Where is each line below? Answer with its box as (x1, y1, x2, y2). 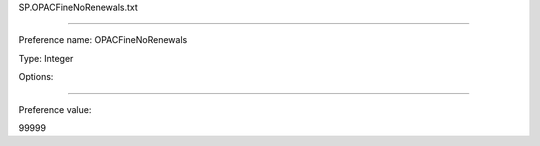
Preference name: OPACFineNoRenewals (18, 34, 188, 46)
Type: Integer (18, 52, 74, 64)
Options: (18, 71, 54, 83)
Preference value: (18, 103, 92, 115)
